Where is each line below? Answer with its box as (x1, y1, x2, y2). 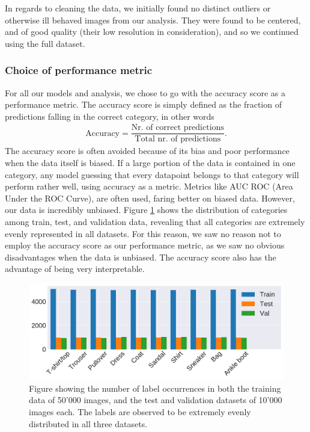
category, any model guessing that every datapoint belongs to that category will (5, 168, 299, 181)
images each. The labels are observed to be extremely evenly (29, 406, 251, 418)
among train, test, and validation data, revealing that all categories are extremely (5, 215, 305, 228)
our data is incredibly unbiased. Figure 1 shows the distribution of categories (5, 203, 288, 216)
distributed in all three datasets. (29, 417, 148, 430)
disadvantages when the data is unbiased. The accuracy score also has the (5, 250, 276, 263)
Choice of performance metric (5, 63, 153, 78)
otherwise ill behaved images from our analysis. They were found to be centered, (5, 13, 301, 26)
